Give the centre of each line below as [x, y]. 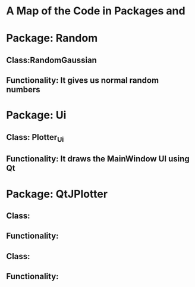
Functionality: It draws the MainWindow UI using [98, 159]
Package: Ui [36, 115]
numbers [23, 90]
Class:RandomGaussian [51, 60]
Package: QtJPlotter [57, 194]
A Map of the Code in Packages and [96, 11]
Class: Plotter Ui [35, 138]
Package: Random [52, 38]
